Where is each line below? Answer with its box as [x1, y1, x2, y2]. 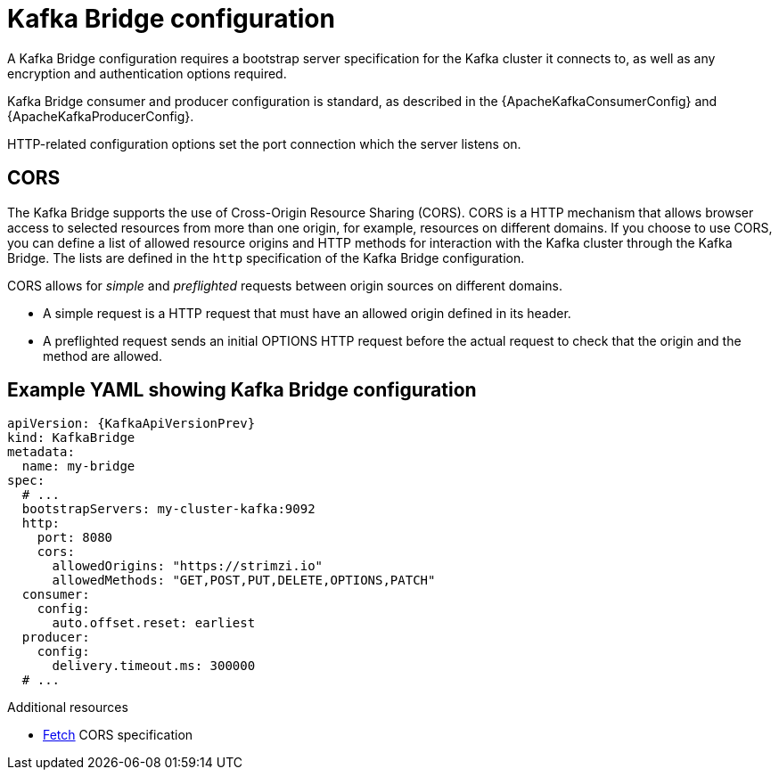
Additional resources [7, 699, 128, 716]
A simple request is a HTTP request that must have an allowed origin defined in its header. [43, 305, 571, 321]
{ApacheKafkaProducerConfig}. [7, 108, 194, 124]
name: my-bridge [21, 459, 135, 474]
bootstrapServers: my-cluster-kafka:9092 [21, 502, 316, 517]
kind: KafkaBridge [7, 430, 135, 446]
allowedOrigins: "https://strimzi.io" [52, 559, 324, 574]
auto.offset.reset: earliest [52, 616, 256, 631]
